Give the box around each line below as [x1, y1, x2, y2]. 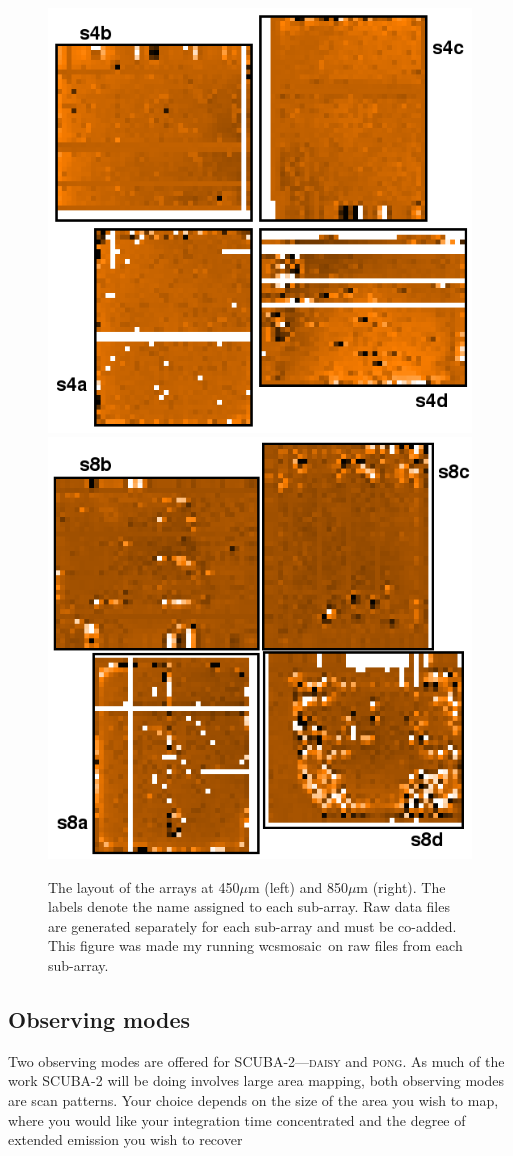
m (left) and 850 [247, 876, 348, 897]
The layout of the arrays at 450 [48, 876, 240, 897]
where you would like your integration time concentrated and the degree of [8, 1109, 466, 1130]
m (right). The [356, 876, 446, 897]
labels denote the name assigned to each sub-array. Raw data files [48, 896, 450, 917]
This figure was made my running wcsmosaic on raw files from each [48, 935, 463, 956]
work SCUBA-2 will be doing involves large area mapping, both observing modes [8, 1070, 505, 1091]
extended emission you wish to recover [8, 1129, 243, 1150]
